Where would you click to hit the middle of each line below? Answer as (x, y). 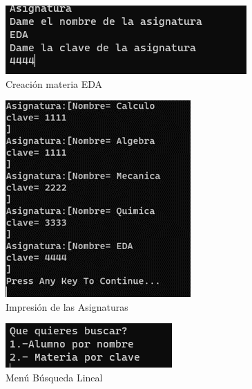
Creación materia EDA (54, 83)
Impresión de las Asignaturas (67, 306)
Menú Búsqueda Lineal (54, 377)
